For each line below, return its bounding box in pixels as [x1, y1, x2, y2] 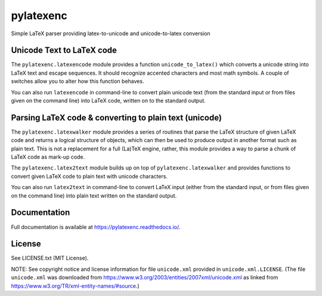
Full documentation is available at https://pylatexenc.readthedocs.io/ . [11, 223, 181, 230]
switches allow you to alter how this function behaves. [11, 78, 144, 85]
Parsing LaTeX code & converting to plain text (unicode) [11, 112, 222, 122]
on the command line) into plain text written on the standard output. [11, 192, 177, 199]
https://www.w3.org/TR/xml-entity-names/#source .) [11, 282, 140, 289]
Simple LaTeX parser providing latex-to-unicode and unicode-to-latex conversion [11, 30, 211, 37]
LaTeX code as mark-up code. [11, 153, 85, 161]
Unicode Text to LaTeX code [11, 45, 117, 55]
